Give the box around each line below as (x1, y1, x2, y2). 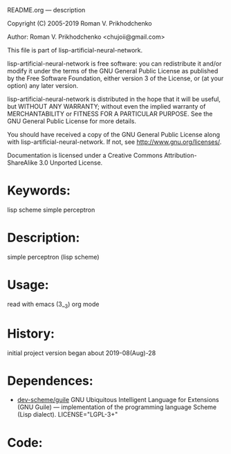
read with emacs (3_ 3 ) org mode (7, 300, 100, 310)
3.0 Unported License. (39, 158, 103, 167)
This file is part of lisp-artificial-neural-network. (7, 46, 143, 54)
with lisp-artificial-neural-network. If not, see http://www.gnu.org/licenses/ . (7, 138, 222, 146)
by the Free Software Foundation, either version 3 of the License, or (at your (7, 74, 224, 82)
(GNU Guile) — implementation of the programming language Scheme (17, 403, 216, 411)
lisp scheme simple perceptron (7, 206, 95, 214)
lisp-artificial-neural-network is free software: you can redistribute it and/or (7, 60, 222, 68)
